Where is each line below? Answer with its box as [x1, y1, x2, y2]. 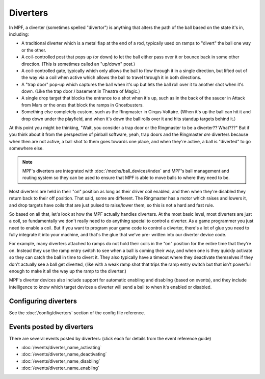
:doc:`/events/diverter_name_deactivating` [21, 351, 107, 357]
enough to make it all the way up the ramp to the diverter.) [9, 268, 127, 274]
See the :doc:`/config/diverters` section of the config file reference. [9, 309, 145, 316]
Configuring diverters [9, 297, 77, 305]
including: [9, 31, 29, 37]
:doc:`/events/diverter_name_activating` [21, 345, 102, 351]
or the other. [21, 47, 47, 53]
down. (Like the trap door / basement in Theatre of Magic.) [21, 88, 140, 94]
